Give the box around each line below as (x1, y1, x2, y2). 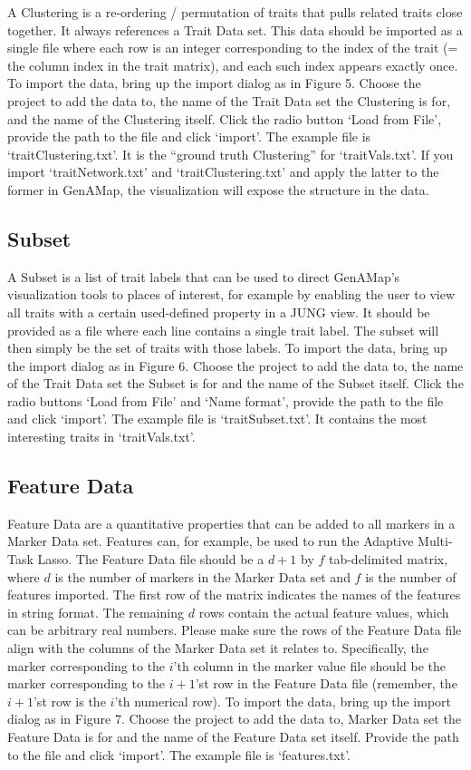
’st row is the (33, 691, 106, 710)
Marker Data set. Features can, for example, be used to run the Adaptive (7, 531, 414, 551)
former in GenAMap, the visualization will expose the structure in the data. (7, 180, 429, 199)
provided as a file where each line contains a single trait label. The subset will (7, 320, 439, 339)
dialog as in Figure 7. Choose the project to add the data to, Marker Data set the (7, 709, 461, 728)
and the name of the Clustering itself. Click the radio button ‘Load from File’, (7, 109, 442, 128)
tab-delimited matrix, (328, 550, 448, 569)
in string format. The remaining (7, 602, 185, 621)
